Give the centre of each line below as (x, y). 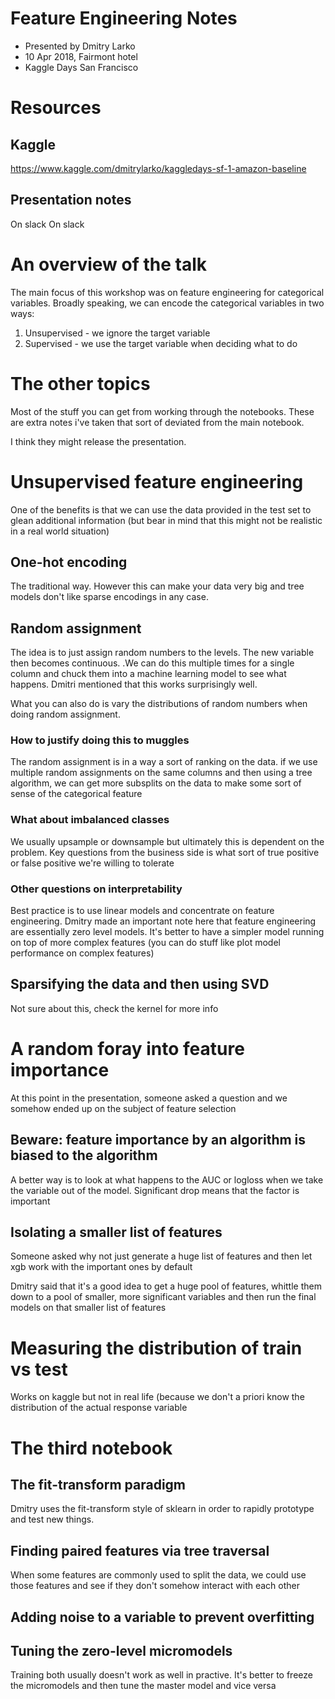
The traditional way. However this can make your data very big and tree (157, 586)
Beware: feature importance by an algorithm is (158, 1140)
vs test (39, 1369)
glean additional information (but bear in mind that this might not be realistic (166, 520)
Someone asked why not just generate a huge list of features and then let (161, 1256)
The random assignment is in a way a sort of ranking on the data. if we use (164, 762)
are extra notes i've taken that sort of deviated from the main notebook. (157, 422)
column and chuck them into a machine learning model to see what (148, 674)
